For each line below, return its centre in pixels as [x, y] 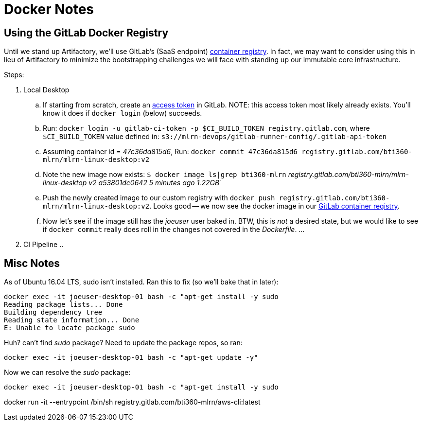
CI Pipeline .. [44, 245]
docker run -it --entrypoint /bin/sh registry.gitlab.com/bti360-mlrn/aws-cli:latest [132, 402]
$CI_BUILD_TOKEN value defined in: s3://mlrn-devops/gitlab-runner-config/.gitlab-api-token [215, 137]
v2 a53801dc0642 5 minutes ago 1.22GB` [155, 183]
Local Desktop [46, 90]
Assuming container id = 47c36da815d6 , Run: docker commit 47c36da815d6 [170, 152]
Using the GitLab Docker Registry [86, 33]
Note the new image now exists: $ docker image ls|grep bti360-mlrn [165, 175]
